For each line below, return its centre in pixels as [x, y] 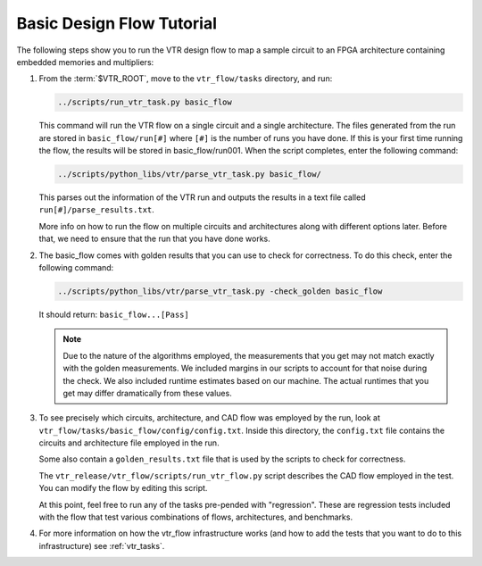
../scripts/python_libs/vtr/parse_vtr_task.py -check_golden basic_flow [220, 291]
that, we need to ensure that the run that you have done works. [155, 239]
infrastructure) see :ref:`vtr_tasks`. [102, 545]
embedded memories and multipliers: [85, 62]
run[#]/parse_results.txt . [97, 210]
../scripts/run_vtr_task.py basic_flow [145, 102]
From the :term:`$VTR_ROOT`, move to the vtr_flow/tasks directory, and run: [186, 79]
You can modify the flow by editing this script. [123, 488]
